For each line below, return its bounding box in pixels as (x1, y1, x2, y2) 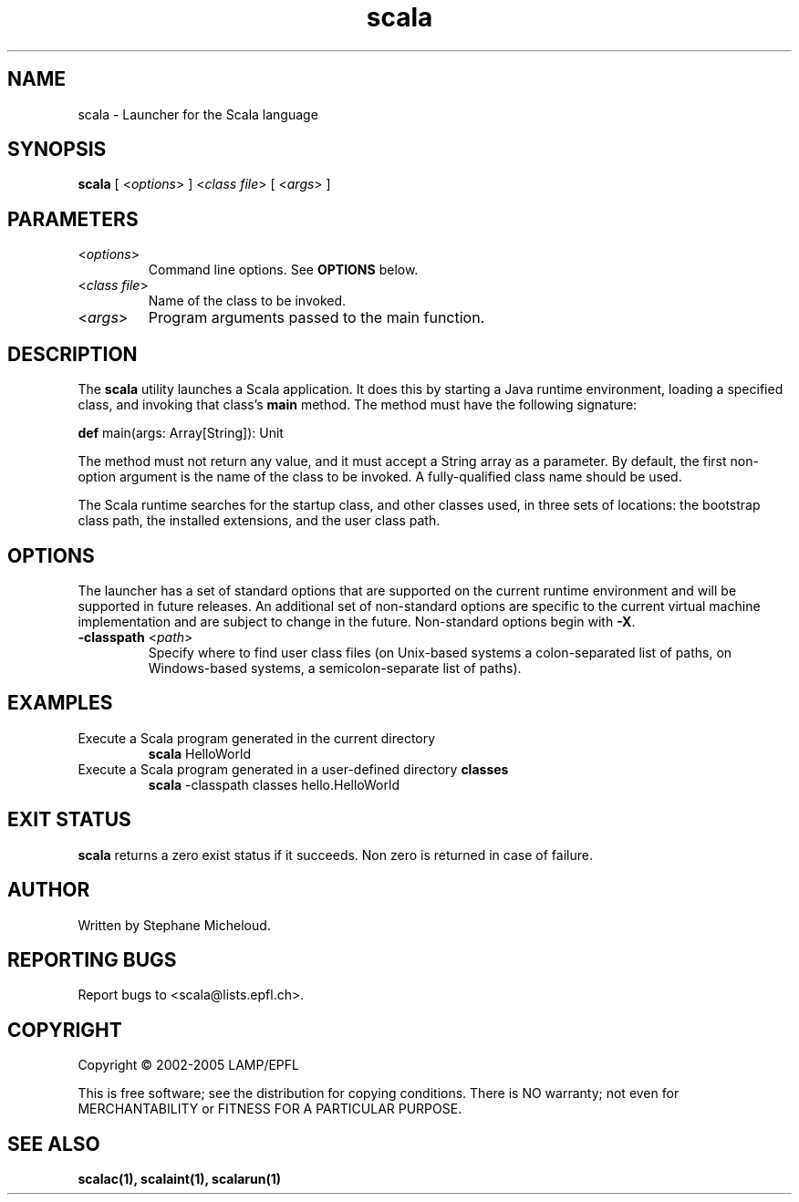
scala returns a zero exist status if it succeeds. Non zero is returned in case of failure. (78, 846, 593, 863)
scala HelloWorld (148, 745, 251, 762)
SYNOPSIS (7, 138, 107, 161)
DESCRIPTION (7, 342, 138, 366)
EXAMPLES (7, 691, 113, 715)
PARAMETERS (7, 207, 139, 231)
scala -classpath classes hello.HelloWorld (148, 776, 399, 793)
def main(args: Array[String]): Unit (78, 425, 284, 441)
